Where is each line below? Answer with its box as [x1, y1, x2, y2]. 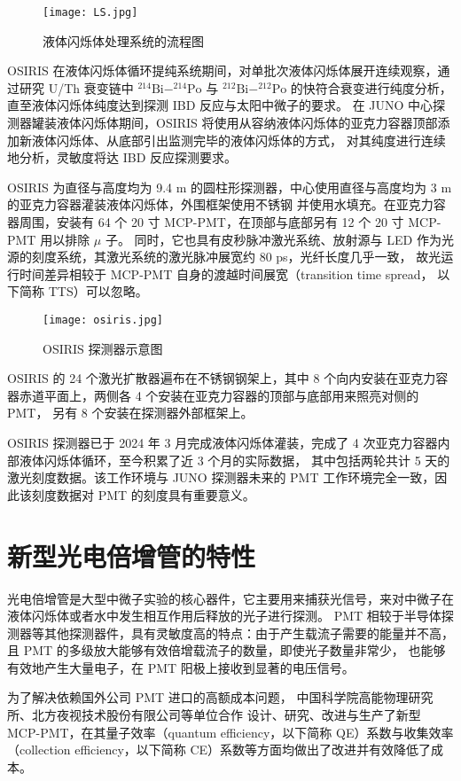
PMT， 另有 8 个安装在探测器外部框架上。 [7, 403, 254, 422]
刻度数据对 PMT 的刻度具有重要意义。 [31, 485, 255, 504]
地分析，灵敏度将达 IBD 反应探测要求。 [7, 148, 237, 167]
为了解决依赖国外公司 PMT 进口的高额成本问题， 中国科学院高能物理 [7, 688, 409, 707]
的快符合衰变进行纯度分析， [290, 78, 452, 97]
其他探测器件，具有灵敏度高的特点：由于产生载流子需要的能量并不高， [43, 623, 454, 642]
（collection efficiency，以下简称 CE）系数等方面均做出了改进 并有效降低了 [7, 740, 432, 759]
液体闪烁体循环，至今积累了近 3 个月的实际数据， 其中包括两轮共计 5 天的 [19, 450, 450, 469]
